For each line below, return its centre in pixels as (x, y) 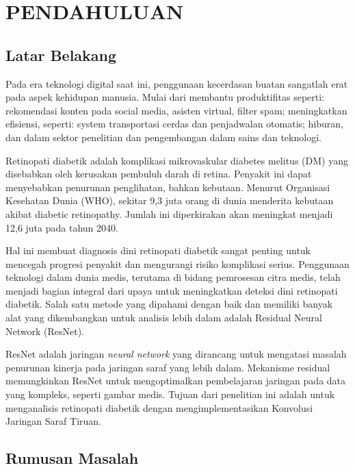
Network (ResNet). (45, 331)
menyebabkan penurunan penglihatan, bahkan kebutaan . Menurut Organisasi (168, 187)
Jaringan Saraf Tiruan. (53, 421)
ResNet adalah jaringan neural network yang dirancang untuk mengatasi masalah (176, 354)
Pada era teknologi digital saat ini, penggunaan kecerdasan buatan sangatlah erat (177, 83)
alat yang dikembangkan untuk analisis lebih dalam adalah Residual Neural (164, 318)
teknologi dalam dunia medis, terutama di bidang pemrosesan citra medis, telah (173, 277)
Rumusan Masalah (72, 458)
